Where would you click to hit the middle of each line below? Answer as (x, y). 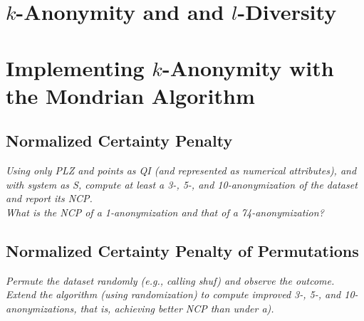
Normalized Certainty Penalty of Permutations (182, 250)
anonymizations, (41, 308)
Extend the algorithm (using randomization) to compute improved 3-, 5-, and (173, 294)
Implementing (75, 67)
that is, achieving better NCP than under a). (177, 308)
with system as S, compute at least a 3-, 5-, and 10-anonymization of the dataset (182, 184)
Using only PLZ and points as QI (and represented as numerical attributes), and (181, 170)
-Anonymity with (248, 67)
